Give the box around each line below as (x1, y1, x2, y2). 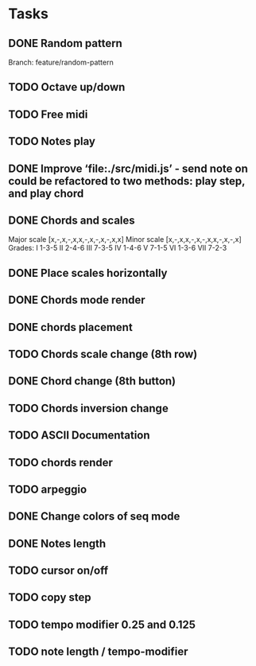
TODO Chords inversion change (8, 401, 169, 415)
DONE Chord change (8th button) (8, 375, 176, 388)
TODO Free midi (8, 107, 88, 121)
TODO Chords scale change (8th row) (8, 347, 198, 360)
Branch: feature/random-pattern (8, 57, 114, 67)
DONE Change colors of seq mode (8, 510, 180, 524)
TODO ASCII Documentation (8, 429, 150, 442)
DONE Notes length (8, 536, 107, 550)
